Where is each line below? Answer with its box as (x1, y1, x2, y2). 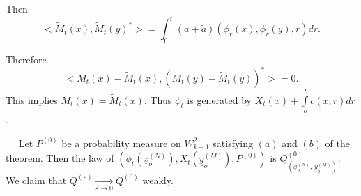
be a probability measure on (61, 135, 181, 150)
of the (325, 135, 351, 150)
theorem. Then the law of (6, 151, 114, 165)
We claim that (6, 172, 67, 187)
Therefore (6, 52, 47, 66)
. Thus (144, 92, 172, 107)
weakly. (142, 172, 174, 187)
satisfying (213, 135, 254, 150)
